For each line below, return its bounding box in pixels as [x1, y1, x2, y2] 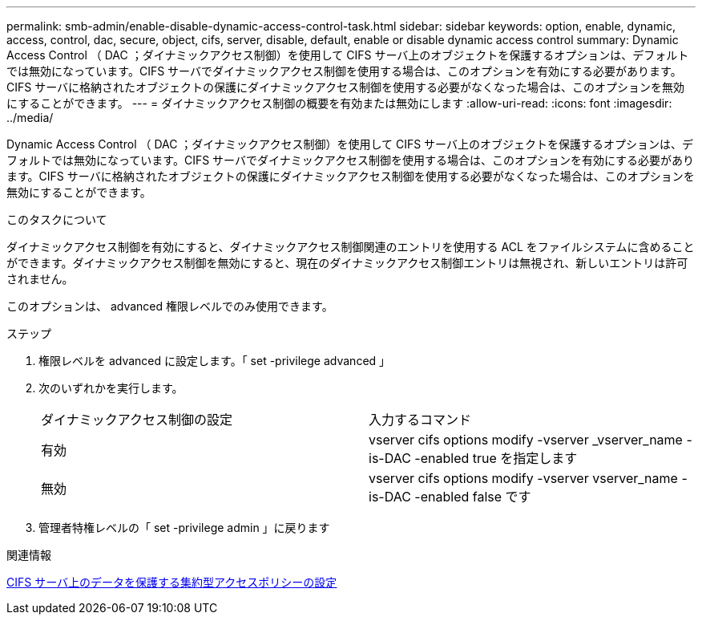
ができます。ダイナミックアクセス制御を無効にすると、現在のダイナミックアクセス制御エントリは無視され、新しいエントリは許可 [6, 256, 688, 270]
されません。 [6, 272, 74, 286]
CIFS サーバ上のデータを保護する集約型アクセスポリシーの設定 [6, 575, 337, 589]
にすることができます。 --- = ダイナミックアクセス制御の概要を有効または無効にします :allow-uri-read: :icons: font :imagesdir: [6, 96, 672, 110]
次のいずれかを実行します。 [38, 381, 184, 395]
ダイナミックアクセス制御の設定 [41, 412, 232, 428]
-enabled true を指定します [414, 450, 578, 466]
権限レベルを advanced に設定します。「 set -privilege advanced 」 [38, 354, 391, 367]
